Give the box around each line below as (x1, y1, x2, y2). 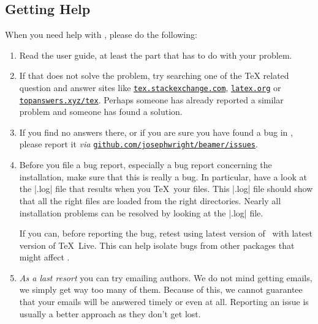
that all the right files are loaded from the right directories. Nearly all (19, 194, 281, 207)
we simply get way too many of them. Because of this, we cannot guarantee (19, 283, 303, 296)
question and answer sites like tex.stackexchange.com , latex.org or (19, 81, 281, 94)
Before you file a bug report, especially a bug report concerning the (19, 158, 272, 171)
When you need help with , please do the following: (5, 28, 197, 41)
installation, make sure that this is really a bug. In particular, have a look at (19, 170, 307, 183)
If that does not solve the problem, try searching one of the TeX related (19, 69, 289, 82)
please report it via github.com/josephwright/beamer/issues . (19, 138, 258, 150)
